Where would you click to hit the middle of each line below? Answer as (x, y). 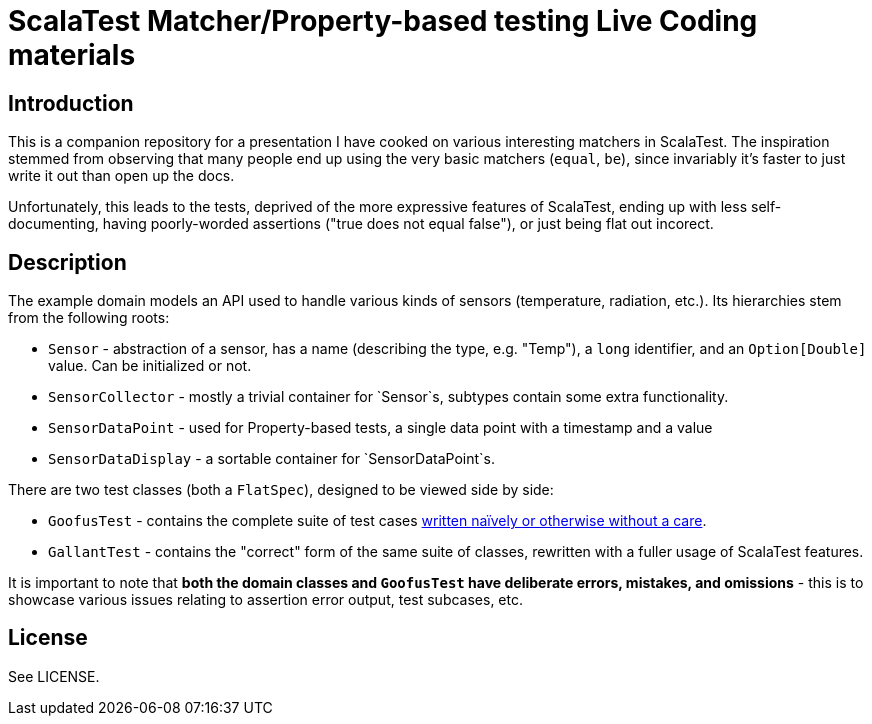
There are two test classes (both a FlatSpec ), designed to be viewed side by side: (281, 490)
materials (72, 55)
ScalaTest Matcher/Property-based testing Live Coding (383, 21)
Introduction (71, 103)
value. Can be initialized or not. (150, 366)
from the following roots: (89, 318)
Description (67, 262)
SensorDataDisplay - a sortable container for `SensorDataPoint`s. (271, 459)
